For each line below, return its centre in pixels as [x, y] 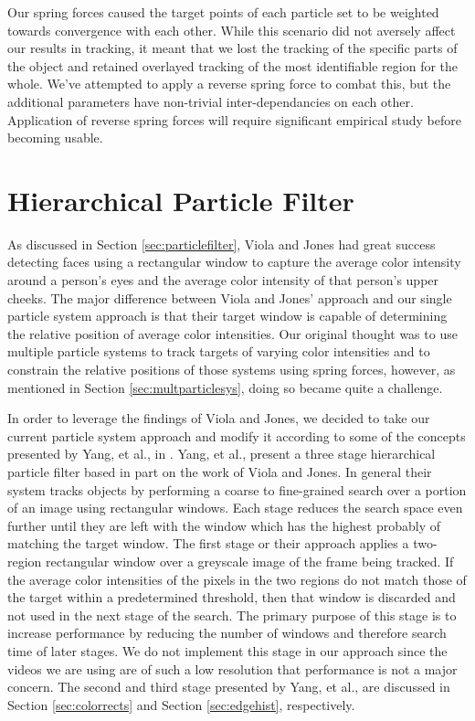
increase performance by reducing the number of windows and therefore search [227, 633]
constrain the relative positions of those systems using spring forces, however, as [232, 370]
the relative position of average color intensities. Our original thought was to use [232, 333]
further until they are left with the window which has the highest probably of [224, 525]
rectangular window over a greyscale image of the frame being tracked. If [250, 561]
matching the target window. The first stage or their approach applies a [208, 543]
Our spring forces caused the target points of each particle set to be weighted [223, 12]
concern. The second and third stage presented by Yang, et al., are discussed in [229, 687]
